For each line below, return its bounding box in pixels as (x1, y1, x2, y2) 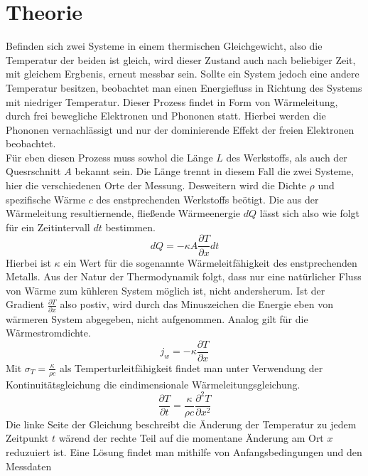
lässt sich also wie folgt (259, 206, 360, 221)
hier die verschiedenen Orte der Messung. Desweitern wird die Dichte (6, 178, 306, 193)
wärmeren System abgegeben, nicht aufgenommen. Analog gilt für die (6, 311, 308, 326)
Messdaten (6, 458, 52, 473)
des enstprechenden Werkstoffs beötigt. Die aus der (96, 191, 319, 206)
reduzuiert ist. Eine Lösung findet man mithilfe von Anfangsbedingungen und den (6, 445, 362, 460)
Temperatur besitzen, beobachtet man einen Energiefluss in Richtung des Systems (6, 80, 362, 95)
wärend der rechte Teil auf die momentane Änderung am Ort (58, 430, 324, 445)
